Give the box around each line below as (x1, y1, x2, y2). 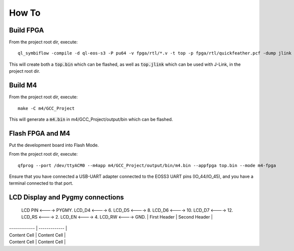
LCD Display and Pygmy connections (9, 193, 124, 201)
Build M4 (9, 81, 37, 89)
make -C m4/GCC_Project (18, 106, 75, 111)
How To (9, 7, 41, 18)
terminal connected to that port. (9, 180, 73, 186)
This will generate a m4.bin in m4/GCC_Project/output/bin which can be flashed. (9, 116, 173, 122)
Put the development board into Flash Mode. (9, 142, 99, 148)
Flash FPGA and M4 (9, 129, 71, 138)
